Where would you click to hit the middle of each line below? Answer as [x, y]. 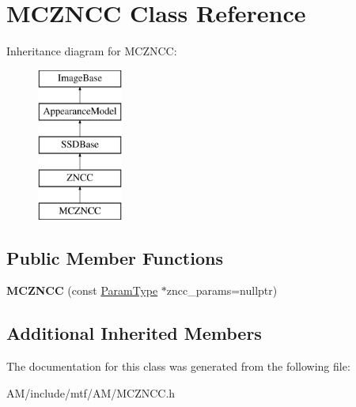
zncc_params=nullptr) [222, 290]
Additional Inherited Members [134, 333]
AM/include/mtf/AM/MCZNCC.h [91, 392]
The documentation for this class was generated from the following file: [178, 366]
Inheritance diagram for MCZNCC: [92, 51]
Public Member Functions [115, 257]
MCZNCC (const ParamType [82, 290]
